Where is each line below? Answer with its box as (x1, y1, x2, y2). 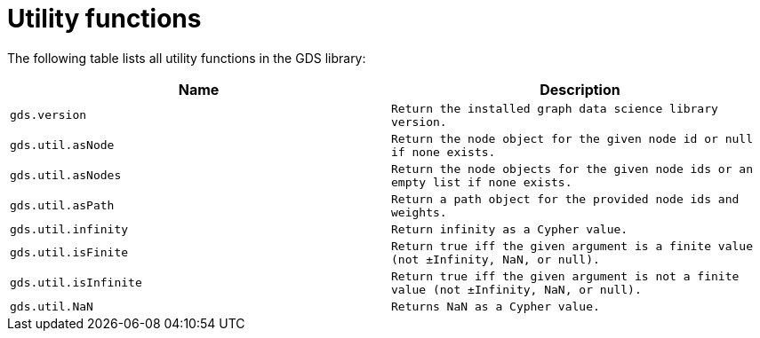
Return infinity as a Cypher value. (391, 222, 628, 236)
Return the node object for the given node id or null (391, 131, 753, 145)
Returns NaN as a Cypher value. (391, 299, 600, 313)
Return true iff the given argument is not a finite (391, 269, 740, 283)
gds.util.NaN (10, 299, 93, 313)
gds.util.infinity (10, 222, 129, 236)
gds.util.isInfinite (10, 276, 142, 290)
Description (540, 80, 620, 98)
